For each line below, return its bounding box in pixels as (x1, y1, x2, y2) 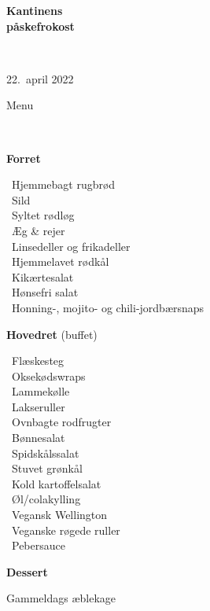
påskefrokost (6, 17, 75, 34)
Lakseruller (11, 398, 65, 414)
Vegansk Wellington (11, 506, 108, 523)
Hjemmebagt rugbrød (11, 176, 116, 193)
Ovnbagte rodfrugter (11, 414, 112, 430)
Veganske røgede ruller (11, 521, 120, 538)
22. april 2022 (6, 70, 74, 86)
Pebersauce (11, 537, 65, 554)
